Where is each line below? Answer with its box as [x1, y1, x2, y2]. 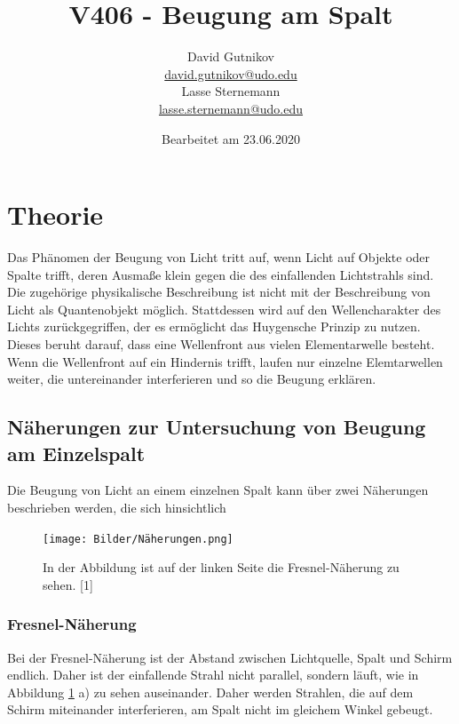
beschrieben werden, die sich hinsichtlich [7, 497, 226, 516]
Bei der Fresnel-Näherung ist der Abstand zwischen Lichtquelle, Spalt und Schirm [7, 648, 453, 666]
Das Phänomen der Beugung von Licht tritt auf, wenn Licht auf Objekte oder [7, 248, 431, 267]
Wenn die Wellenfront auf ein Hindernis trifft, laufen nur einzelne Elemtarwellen [7, 352, 443, 370]
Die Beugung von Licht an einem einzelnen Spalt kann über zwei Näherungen [7, 481, 429, 499]
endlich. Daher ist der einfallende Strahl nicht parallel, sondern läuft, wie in [7, 665, 419, 684]
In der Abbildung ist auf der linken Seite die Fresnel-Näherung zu [43, 558, 400, 577]
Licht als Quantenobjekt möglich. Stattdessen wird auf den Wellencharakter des [7, 299, 441, 318]
